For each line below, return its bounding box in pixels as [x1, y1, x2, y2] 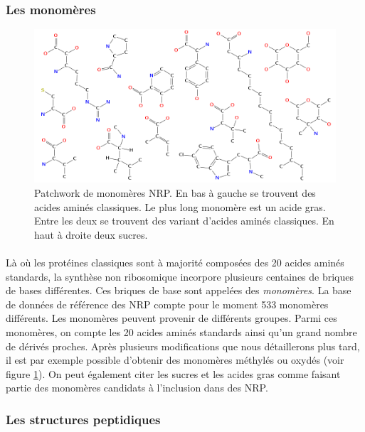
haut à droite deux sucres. [34, 227, 148, 242]
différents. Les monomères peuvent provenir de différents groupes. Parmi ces [6, 310, 337, 325]
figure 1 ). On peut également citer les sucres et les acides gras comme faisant [6, 366, 341, 381]
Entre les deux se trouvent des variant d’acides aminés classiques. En [34, 213, 334, 228]
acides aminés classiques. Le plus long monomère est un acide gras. [34, 199, 326, 214]
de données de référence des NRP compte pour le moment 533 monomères [6, 296, 329, 311]
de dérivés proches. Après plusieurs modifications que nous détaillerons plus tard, [6, 338, 360, 353]
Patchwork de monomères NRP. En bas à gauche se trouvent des [34, 185, 316, 200]
